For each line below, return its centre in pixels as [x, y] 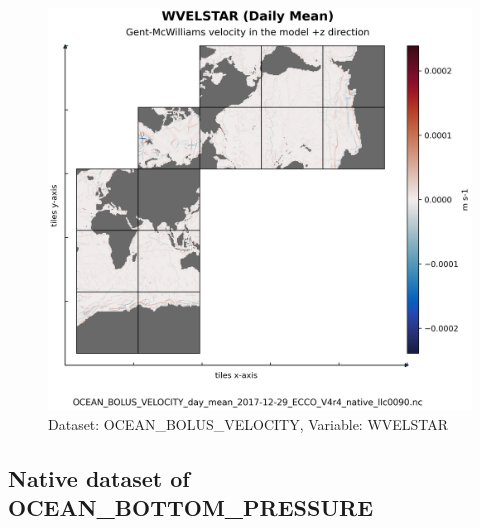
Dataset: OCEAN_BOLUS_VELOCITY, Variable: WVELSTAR [248, 424]
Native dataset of [99, 478]
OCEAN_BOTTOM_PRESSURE [191, 507]
